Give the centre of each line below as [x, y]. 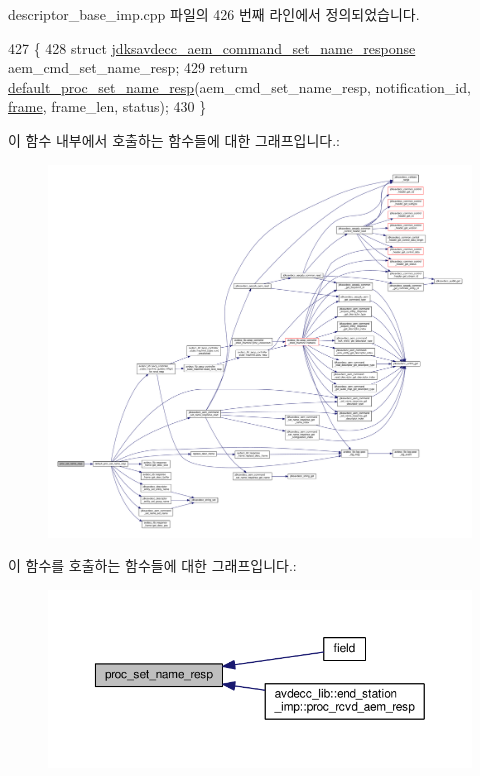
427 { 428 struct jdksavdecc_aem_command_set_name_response [212, 47]
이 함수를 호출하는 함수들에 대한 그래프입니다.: [152, 565]
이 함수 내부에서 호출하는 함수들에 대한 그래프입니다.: [174, 139]
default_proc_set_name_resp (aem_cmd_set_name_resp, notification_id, [239, 86]
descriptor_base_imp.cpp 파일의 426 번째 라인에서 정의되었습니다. [214, 14]
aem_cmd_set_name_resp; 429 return [128, 67]
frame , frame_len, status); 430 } [107, 106]
